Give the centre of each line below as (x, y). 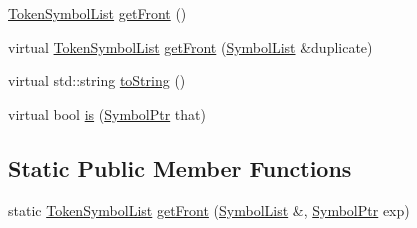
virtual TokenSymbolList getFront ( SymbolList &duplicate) (190, 46)
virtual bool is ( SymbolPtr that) (107, 113)
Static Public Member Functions (180, 167)
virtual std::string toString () (97, 80)
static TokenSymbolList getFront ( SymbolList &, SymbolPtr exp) (209, 209)
